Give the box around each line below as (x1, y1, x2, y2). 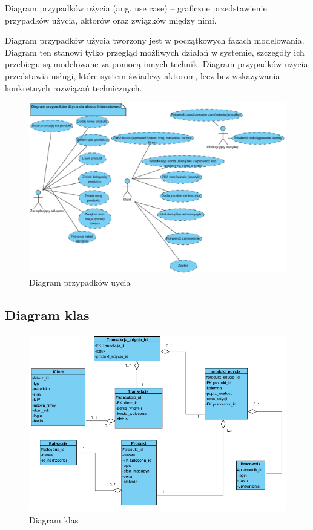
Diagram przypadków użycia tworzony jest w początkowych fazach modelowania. (5, 34, 305, 47)
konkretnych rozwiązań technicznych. (5, 81, 142, 94)
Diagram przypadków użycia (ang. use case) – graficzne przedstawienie (5, 2, 267, 14)
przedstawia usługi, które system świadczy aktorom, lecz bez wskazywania (5, 69, 280, 82)
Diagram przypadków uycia (29, 275, 131, 288)
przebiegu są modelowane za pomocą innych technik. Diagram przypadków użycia (5, 57, 308, 70)
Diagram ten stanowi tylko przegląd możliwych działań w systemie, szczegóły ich (5, 45, 305, 58)
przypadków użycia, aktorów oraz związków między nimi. (5, 13, 217, 26)
